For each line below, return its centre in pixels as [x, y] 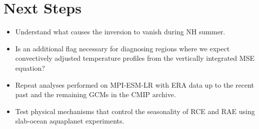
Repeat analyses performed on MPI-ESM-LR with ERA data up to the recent [135, 84]
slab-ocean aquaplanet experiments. [70, 121]
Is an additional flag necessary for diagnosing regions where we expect [122, 48]
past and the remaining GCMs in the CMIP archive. [95, 94]
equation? [30, 67]
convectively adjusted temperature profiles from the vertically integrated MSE [135, 58]
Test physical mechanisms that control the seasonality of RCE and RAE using [135, 111]
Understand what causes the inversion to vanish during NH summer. [120, 32]
